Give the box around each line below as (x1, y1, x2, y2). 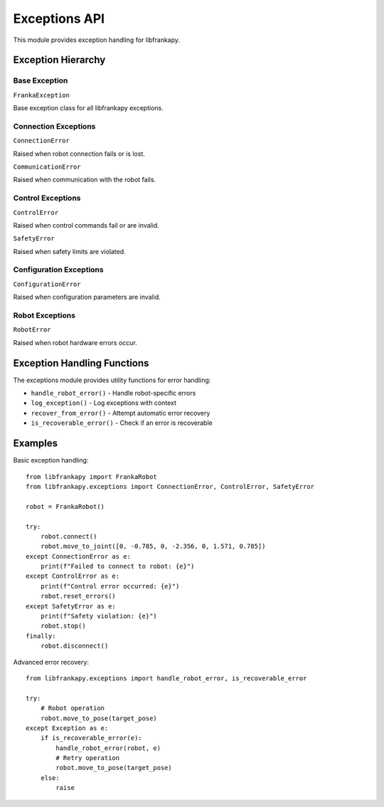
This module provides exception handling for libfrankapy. (13, 36, 181, 44)
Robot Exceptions (13, 310, 76, 320)
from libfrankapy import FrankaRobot (26, 473, 158, 480)
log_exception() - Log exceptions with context (31, 399, 177, 407)
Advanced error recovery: (13, 658, 89, 666)
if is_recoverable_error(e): (40, 734, 142, 742)
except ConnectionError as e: (26, 552, 132, 560)
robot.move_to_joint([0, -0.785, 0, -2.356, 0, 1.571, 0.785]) (40, 542, 266, 551)
